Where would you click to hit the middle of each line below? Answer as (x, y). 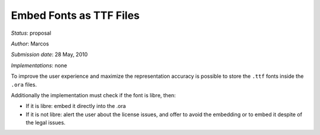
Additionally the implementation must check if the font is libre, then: (93, 95)
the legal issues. (46, 123)
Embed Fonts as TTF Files (75, 15)
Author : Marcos (30, 44)
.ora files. (24, 84)
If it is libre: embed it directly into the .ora (76, 106)
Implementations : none (39, 65)
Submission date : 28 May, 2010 (49, 55)
